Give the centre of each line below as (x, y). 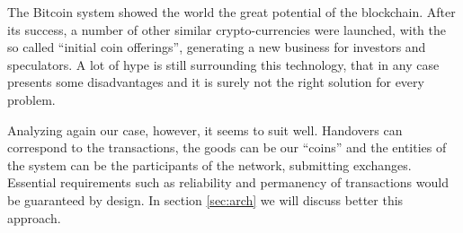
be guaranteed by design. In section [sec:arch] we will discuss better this (205, 199)
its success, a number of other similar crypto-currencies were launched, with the (227, 29)
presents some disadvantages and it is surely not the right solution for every (216, 82)
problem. (31, 99)
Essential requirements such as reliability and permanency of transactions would (228, 182)
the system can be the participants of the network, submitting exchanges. (209, 164)
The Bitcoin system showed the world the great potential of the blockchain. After (231, 12)
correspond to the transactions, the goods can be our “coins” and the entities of (227, 147)
